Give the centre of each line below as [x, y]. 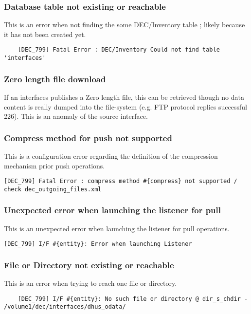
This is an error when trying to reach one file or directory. [90, 283]
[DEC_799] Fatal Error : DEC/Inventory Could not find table [119, 50]
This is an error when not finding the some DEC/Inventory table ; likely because [125, 25]
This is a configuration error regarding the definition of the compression [111, 156]
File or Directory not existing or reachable [89, 265]
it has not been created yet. [45, 34]
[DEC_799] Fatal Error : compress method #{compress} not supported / [121, 181]
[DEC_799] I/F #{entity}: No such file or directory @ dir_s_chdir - [133, 299]
